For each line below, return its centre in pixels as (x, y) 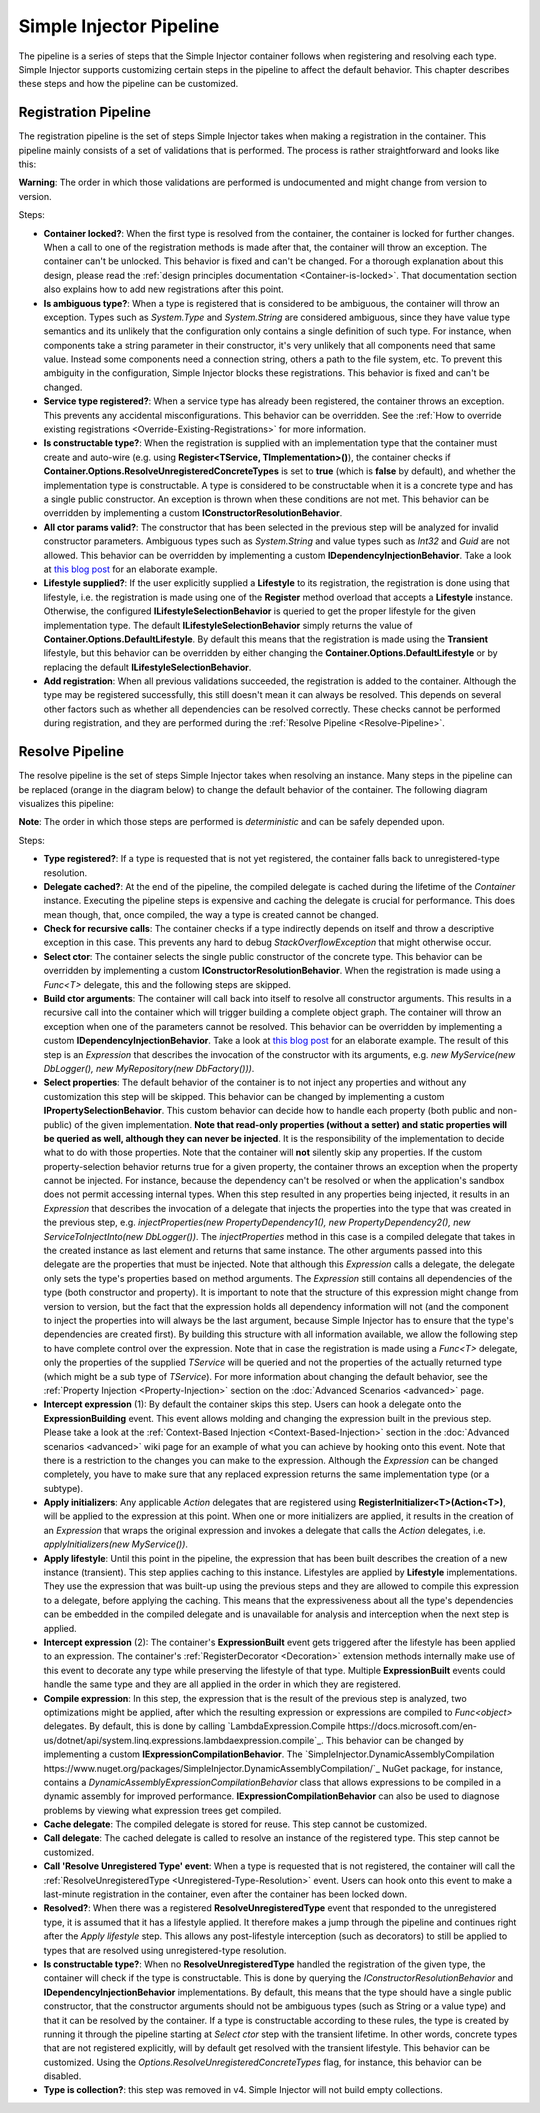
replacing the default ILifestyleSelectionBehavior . (147, 667)
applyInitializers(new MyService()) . (116, 1544)
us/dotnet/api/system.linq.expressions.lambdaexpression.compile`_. (183, 1740)
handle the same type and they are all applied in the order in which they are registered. (222, 1684)
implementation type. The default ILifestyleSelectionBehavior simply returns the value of (228, 625)
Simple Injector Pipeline (119, 26)
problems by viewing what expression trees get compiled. (162, 1810)
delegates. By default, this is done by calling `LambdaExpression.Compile (194, 1726)
